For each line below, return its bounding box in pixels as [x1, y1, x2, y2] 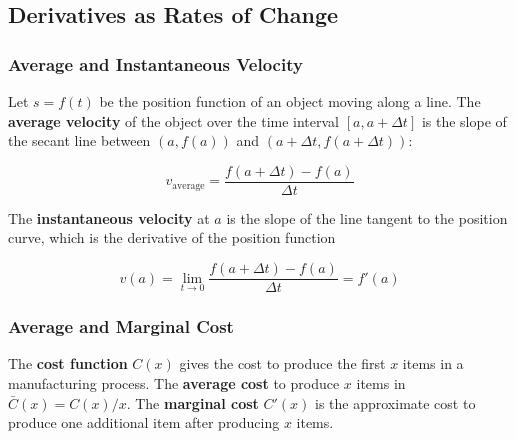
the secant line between [8, 130, 151, 151]
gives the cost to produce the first [179, 353, 386, 374]
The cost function [8, 353, 128, 374]
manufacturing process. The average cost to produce [8, 372, 340, 393]
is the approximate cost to [315, 392, 476, 413]
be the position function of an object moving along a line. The [99, 91, 481, 111]
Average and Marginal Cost [8, 314, 234, 339]
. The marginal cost [126, 392, 259, 413]
